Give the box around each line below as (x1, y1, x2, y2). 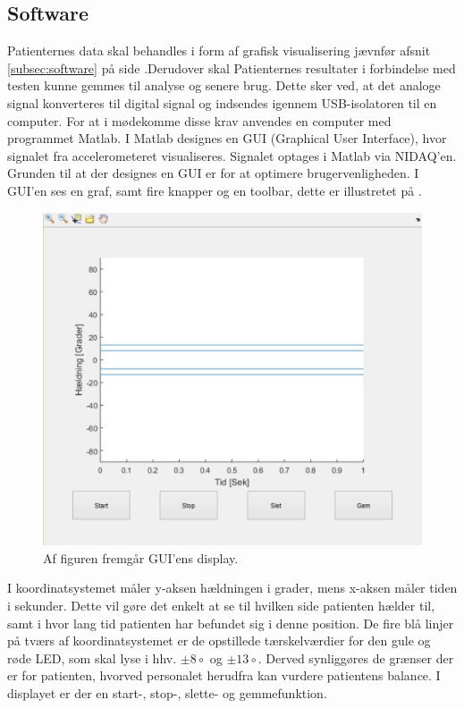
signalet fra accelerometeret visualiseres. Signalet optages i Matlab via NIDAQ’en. (7, 146, 457, 164)
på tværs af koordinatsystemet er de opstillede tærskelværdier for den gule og (7, 631, 431, 650)
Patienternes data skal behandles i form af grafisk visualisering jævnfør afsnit (7, 41, 431, 60)
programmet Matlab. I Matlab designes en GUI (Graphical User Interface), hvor (7, 129, 447, 147)
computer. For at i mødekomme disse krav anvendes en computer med (7, 111, 392, 130)
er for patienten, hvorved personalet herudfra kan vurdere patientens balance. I (7, 666, 441, 685)
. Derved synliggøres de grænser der (257, 648, 454, 667)
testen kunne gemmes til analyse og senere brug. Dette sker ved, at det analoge (7, 76, 441, 95)
